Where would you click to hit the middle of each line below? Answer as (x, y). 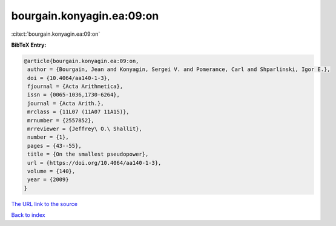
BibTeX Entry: (29, 45)
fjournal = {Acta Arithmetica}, (75, 87)
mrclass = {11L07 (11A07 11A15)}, (78, 112)
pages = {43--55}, (54, 146)
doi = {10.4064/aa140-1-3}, (69, 78)
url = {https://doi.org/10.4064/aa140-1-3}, (94, 163)
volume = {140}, (51, 171)
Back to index (28, 215)
